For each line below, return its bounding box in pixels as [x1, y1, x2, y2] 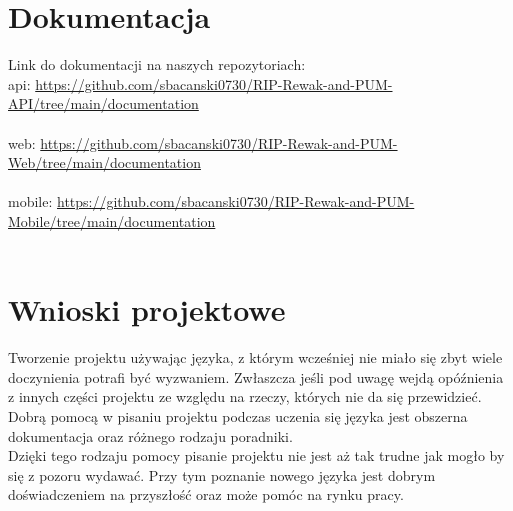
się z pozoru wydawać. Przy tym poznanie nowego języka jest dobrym [8, 464, 436, 485]
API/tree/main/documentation [8, 93, 199, 114]
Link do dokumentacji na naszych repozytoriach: [8, 54, 306, 75]
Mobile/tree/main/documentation [8, 210, 216, 231]
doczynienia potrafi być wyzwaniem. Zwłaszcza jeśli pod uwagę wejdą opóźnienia [8, 366, 504, 387]
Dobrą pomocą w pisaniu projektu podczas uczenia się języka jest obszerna [8, 405, 468, 426]
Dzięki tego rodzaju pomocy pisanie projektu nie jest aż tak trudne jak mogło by [8, 445, 505, 466]
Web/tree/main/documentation [8, 152, 201, 173]
